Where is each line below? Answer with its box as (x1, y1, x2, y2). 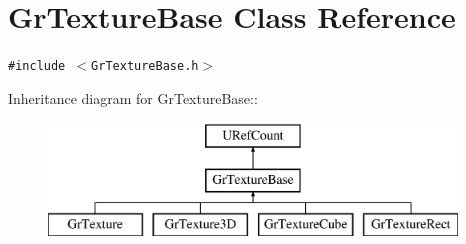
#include (8, 59, 66, 74)
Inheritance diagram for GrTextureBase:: (8, 87, 258, 108)
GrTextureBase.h (91, 59, 199, 74)
